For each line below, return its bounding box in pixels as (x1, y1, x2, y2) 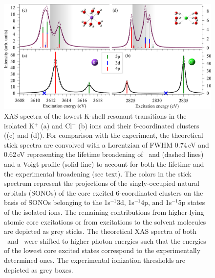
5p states (178, 197, 205, 207)
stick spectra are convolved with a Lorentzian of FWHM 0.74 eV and (4, 139, 209, 150)
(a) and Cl (41, 120, 72, 130)
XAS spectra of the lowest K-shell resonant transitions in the (4, 111, 187, 121)
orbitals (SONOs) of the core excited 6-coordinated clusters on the (4, 187, 203, 198)
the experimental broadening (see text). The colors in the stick (4, 168, 192, 178)
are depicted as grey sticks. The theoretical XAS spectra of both (4, 226, 196, 236)
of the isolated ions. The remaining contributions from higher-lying (4, 207, 204, 217)
